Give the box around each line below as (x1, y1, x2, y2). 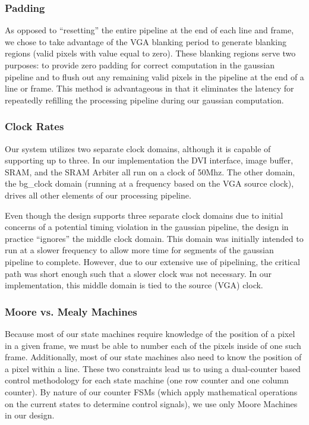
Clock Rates (5, 119, 64, 134)
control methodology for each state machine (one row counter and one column (5, 374, 289, 386)
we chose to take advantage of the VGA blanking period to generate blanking (5, 35, 286, 48)
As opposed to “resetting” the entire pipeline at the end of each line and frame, (5, 24, 294, 36)
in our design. (5, 409, 55, 421)
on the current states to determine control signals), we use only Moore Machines (5, 397, 298, 410)
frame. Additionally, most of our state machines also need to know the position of (5, 351, 302, 363)
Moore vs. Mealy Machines (5, 304, 137, 319)
